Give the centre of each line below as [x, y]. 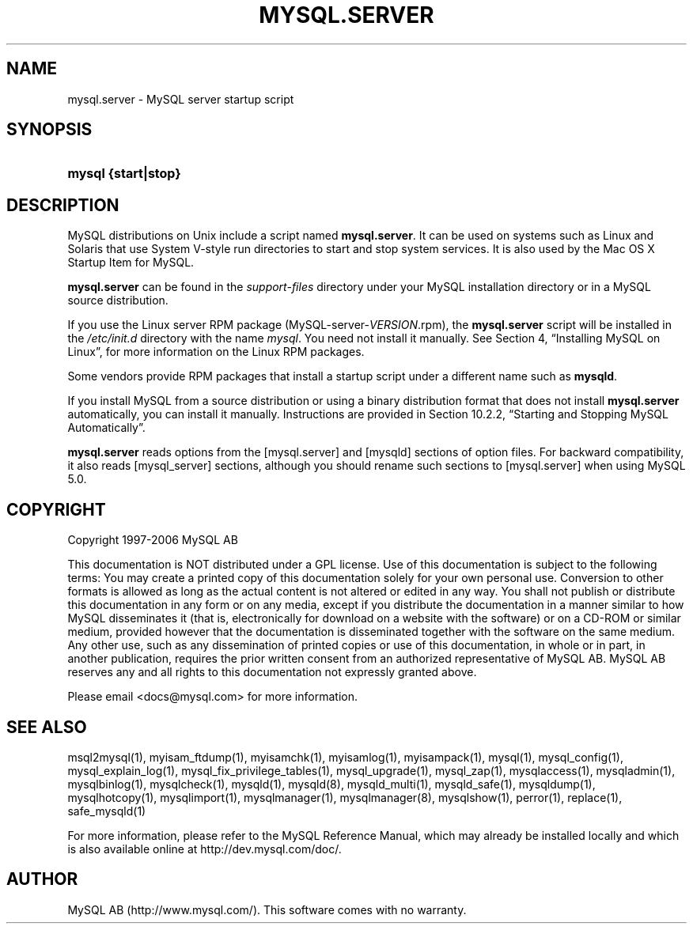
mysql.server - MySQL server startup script [181, 99]
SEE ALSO [47, 727]
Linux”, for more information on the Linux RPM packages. [216, 352]
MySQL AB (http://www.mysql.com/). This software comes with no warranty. [267, 909]
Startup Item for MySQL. [131, 263]
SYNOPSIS [49, 130]
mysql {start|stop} [124, 174]
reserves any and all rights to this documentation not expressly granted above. [272, 672]
